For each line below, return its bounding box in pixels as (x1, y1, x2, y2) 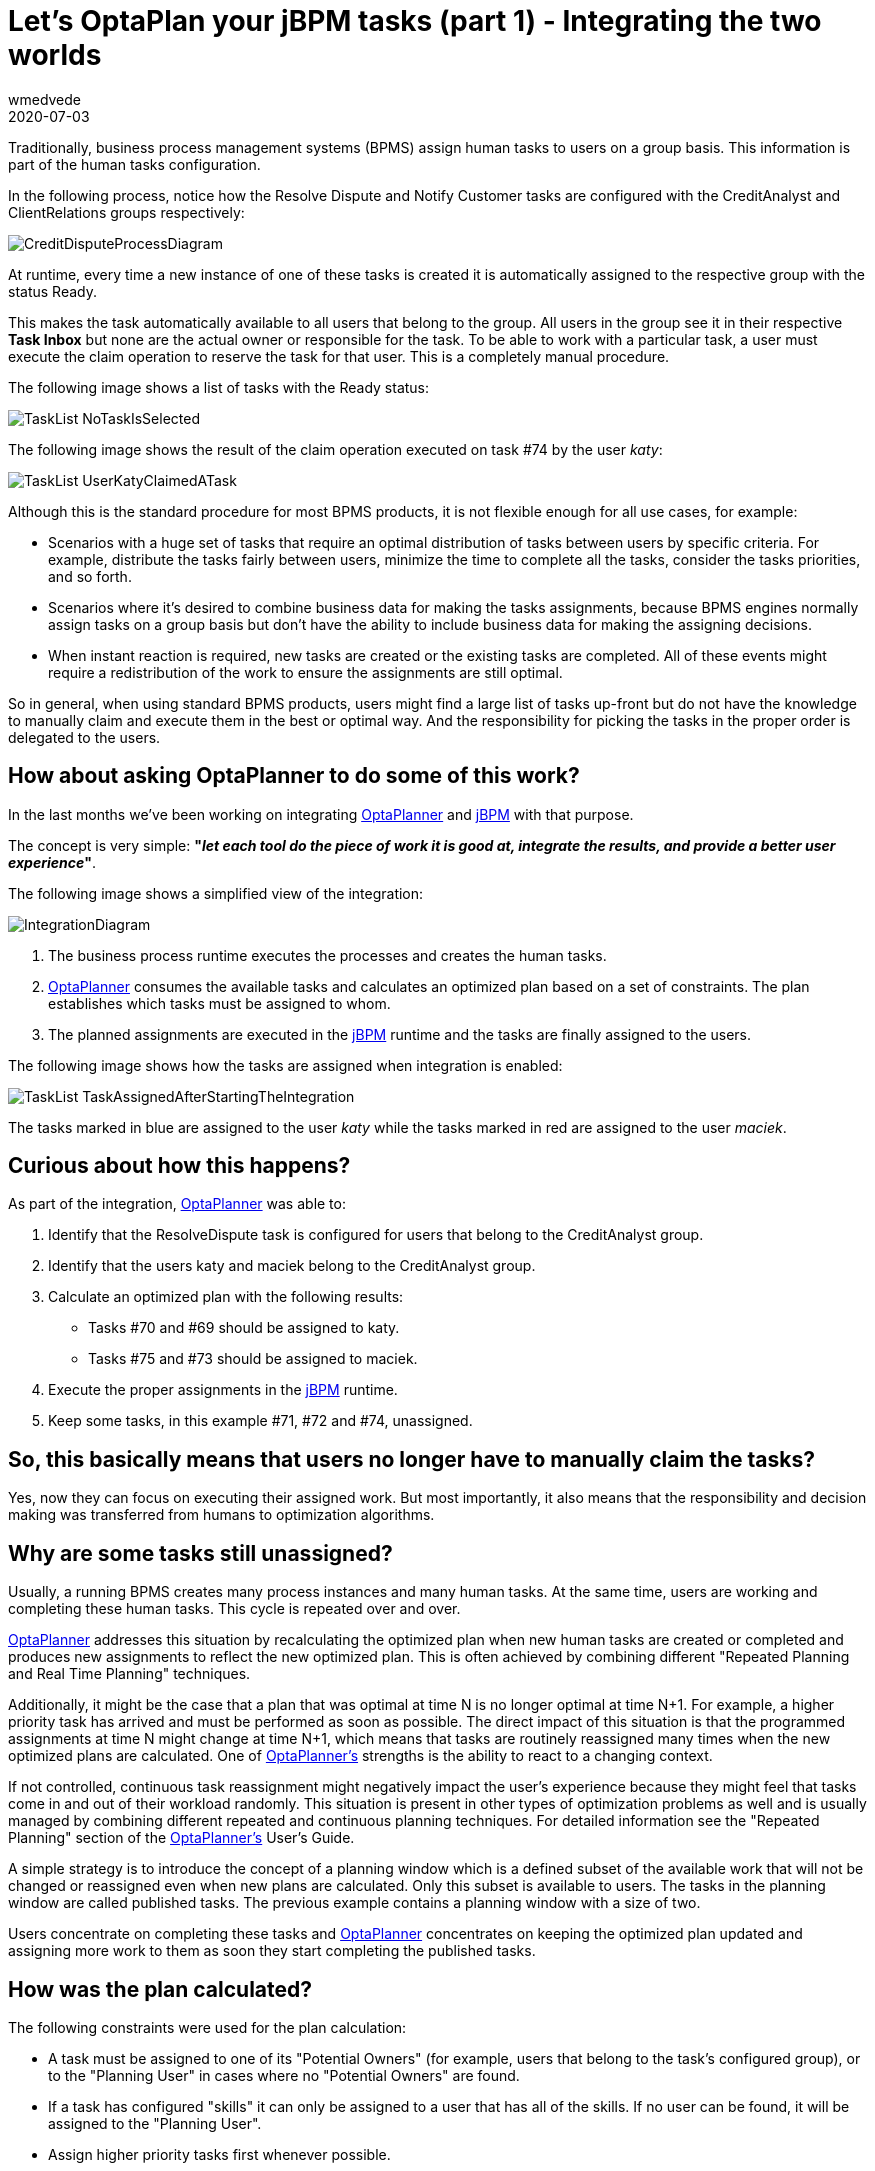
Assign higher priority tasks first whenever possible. (48, 2145, 391, 2163)
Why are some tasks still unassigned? (8, 1540, 393, 1566)
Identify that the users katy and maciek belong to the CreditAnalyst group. (48, 1257, 536, 1275)
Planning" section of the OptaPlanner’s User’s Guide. (8, 1829, 355, 1847)
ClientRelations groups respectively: (8, 203, 245, 221)
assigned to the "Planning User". (48, 2114, 262, 2132)
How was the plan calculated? (8, 1976, 313, 2002)
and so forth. (48, 567, 132, 585)
